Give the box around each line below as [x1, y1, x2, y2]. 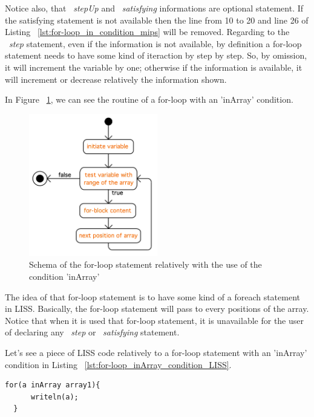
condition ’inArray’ [29, 270, 100, 283]
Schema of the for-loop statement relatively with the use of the [29, 258, 262, 271]
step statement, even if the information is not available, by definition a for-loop [9, 37, 302, 50]
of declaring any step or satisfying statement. [5, 326, 180, 338]
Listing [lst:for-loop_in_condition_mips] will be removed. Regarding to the [5, 25, 290, 38]
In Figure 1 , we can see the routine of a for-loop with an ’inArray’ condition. [5, 93, 293, 106]
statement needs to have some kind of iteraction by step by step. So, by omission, [5, 49, 307, 62]
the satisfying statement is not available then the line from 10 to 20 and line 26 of [5, 13, 309, 26]
